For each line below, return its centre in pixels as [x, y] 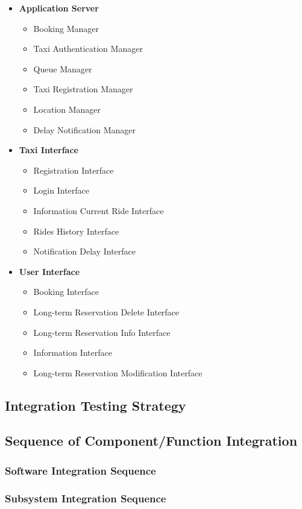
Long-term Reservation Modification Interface [118, 372]
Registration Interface [74, 170]
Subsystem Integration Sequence [86, 498]
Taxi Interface [49, 150]
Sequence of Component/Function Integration [151, 441]
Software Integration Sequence [80, 470]
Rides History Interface [76, 231]
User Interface [49, 271]
